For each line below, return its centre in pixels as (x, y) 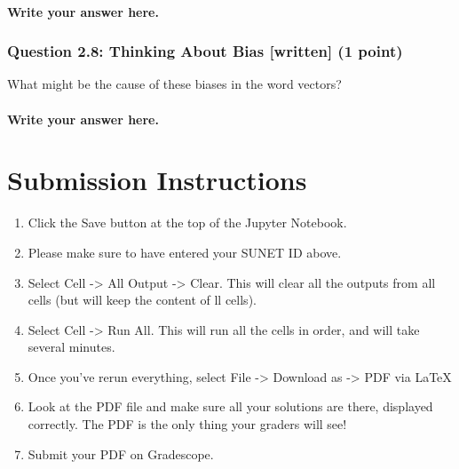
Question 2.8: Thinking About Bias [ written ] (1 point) (205, 51)
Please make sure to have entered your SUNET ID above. (185, 252)
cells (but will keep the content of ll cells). (142, 300)
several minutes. (71, 347)
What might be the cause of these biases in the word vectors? (174, 84)
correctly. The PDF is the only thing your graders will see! (187, 424)
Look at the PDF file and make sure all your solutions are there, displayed (230, 406)
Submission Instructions (157, 180)
